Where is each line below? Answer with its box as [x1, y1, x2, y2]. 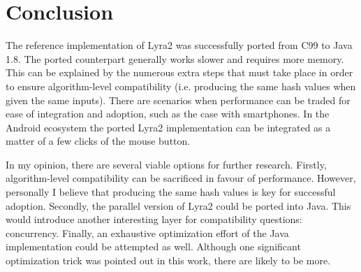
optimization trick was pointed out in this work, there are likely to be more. [6, 253, 331, 268]
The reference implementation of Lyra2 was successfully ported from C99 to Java [6, 38, 353, 52]
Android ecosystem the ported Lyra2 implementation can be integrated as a [6, 120, 331, 134]
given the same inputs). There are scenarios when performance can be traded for [6, 92, 351, 107]
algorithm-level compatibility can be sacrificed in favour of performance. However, [6, 171, 356, 185]
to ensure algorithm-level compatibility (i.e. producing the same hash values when [6, 78, 356, 93]
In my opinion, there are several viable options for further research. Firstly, [6, 157, 327, 171]
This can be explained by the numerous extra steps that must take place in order [6, 65, 353, 80]
